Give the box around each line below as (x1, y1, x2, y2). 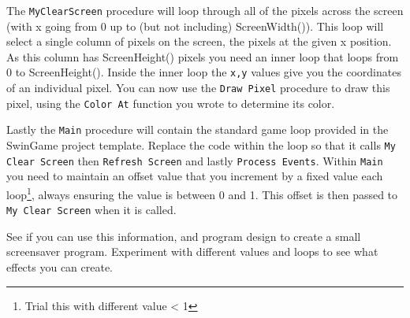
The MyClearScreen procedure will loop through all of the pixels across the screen (6, 2, 404, 18)
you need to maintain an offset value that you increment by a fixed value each (6, 168, 383, 184)
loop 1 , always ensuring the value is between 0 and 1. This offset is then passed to (6, 183, 398, 202)
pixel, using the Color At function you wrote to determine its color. (6, 94, 335, 111)
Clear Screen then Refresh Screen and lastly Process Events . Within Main (6, 152, 383, 168)
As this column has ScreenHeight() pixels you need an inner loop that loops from (6, 48, 399, 65)
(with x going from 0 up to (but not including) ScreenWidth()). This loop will (6, 17, 384, 34)
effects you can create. (6, 259, 114, 275)
